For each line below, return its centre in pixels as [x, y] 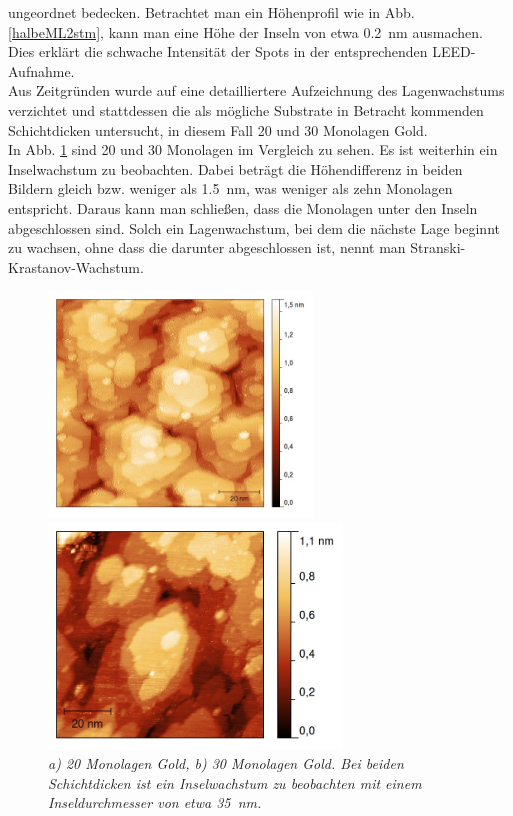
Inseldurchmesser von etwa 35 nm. [155, 802]
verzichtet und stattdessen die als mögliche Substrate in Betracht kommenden [246, 109]
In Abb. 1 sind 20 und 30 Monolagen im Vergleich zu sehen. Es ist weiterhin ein [253, 149]
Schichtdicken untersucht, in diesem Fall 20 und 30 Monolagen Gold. [218, 129]
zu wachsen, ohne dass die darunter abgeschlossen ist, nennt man [207, 247]
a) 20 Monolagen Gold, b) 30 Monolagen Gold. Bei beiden [226, 763]
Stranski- [438, 247]
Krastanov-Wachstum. [76, 266]
